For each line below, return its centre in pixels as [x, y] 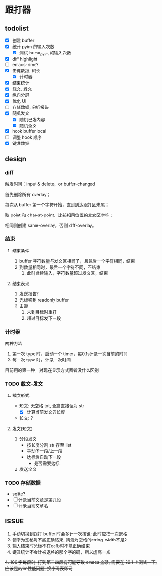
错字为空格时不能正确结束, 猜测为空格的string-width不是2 [70, 540]
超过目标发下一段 [44, 318]
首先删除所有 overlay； [28, 194]
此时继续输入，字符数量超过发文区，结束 [67, 273]
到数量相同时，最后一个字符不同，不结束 [60, 267]
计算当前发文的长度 [46, 412]
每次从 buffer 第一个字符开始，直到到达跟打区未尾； [57, 204]
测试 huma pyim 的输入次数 [45, 53]
